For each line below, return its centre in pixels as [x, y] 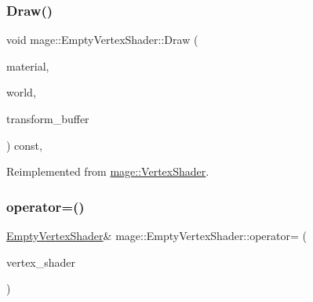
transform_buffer [48, 118]
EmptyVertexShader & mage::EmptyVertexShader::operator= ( [156, 235]
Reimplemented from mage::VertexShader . [108, 171]
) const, [24, 145]
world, [21, 92]
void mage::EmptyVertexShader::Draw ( [102, 40]
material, [28, 65]
